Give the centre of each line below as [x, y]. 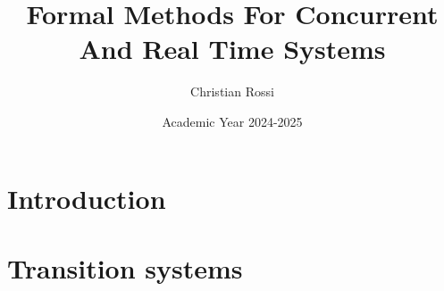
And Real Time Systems [232, 49]
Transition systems [125, 267]
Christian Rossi [232, 91]
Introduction [87, 198]
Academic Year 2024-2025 [232, 121]
